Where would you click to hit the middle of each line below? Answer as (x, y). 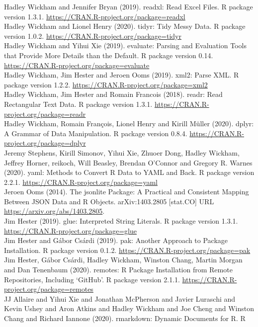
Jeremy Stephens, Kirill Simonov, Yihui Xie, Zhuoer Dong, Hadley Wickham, (122, 152)
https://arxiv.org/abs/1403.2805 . (54, 211)
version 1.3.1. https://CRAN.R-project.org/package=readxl (95, 16)
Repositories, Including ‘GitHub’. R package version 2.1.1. (92, 279)
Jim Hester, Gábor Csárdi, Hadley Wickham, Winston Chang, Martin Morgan (123, 260)
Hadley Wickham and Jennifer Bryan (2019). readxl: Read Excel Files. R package (129, 6)
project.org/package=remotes (49, 289)
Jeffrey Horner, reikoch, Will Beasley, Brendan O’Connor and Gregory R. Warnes (128, 162)
